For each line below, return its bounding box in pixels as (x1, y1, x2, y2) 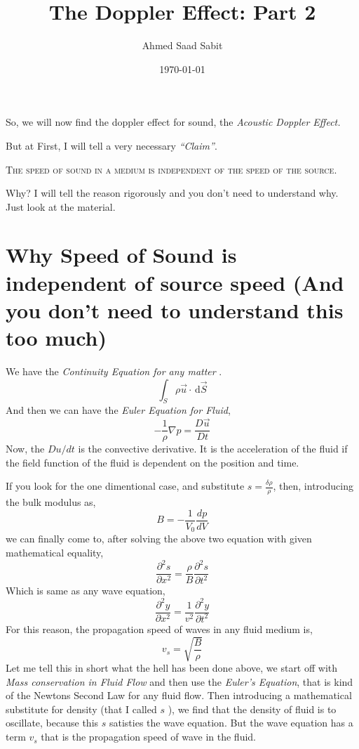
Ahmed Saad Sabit (142, 38, 223, 53)
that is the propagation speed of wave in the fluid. (41, 729, 256, 744)
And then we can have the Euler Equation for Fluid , (6, 403, 231, 417)
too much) (6, 323, 107, 352)
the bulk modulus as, (6, 495, 96, 509)
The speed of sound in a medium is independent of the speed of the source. (6, 162, 337, 176)
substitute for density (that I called (6, 701, 157, 716)
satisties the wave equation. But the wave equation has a (109, 715, 353, 730)
